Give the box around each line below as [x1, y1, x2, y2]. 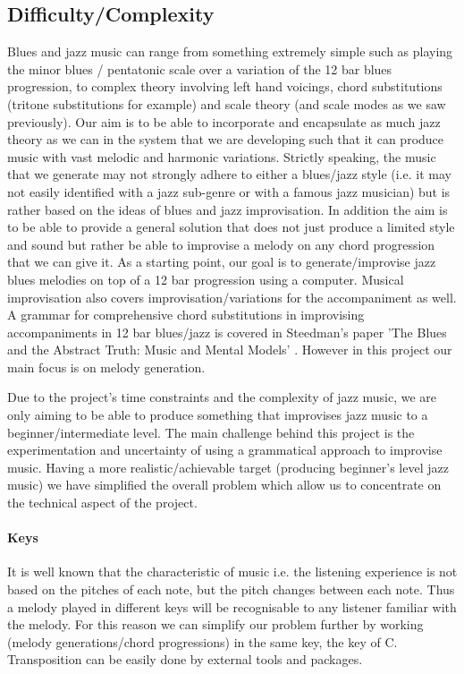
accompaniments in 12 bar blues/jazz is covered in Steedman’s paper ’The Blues [7, 322, 447, 341]
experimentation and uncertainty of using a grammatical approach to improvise [7, 440, 443, 459]
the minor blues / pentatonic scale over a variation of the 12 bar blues [7, 59, 392, 78]
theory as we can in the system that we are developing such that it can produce [7, 130, 444, 149]
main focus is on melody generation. [7, 357, 206, 376]
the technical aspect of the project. [7, 493, 198, 512]
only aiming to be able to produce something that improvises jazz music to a [7, 405, 428, 424]
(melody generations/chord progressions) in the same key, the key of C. [7, 632, 398, 651]
